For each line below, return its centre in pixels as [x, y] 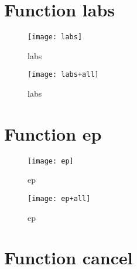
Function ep [53, 133]
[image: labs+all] [63, 75]
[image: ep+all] [59, 199]
